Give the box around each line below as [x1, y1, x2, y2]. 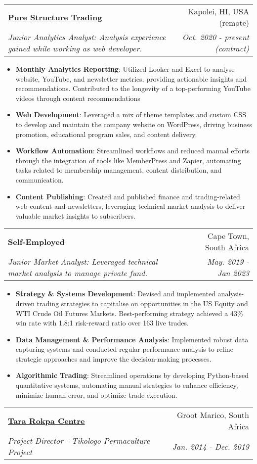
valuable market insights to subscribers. [15, 210, 135, 221]
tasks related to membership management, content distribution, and [15, 165, 222, 175]
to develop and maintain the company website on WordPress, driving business [15, 119, 252, 129]
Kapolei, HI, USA [187, 5, 249, 17]
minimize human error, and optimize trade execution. [15, 389, 177, 400]
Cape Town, [207, 230, 249, 242]
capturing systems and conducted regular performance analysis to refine [15, 344, 233, 354]
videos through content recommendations [15, 93, 140, 103]
